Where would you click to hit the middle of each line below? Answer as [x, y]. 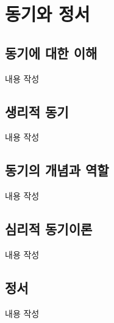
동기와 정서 [48, 14]
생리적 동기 [37, 111]
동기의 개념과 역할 [57, 170]
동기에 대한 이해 [51, 52]
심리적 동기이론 [49, 229]
